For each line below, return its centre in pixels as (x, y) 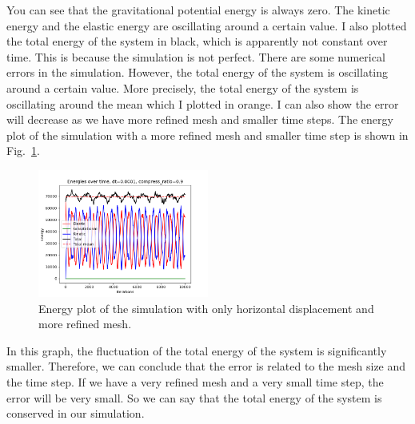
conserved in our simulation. (76, 413)
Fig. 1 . (23, 151)
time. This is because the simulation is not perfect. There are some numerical (196, 56)
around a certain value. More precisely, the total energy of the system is (183, 87)
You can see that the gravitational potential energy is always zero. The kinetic (198, 10)
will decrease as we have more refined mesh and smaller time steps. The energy (200, 119)
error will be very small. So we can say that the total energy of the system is (194, 397)
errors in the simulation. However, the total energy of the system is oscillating (198, 72)
